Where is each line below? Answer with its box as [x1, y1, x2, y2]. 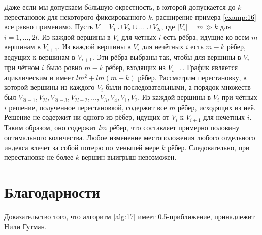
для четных [121, 31, 156, 42]
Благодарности [4, 182, 101, 203]
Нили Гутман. [4, 221, 47, 231]
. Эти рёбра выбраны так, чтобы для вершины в [92, 51, 241, 62]
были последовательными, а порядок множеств [105, 82, 251, 92]
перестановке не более [4, 152, 74, 162]
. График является [182, 62, 238, 73]
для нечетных [203, 112, 245, 122]
